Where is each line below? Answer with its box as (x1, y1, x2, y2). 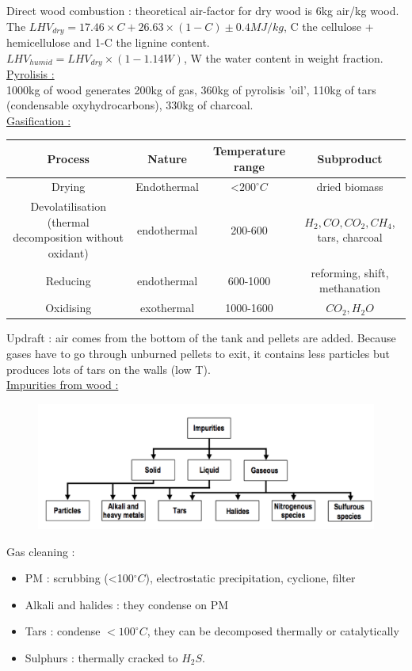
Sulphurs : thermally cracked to (25, 649, 178, 665)
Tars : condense (25, 623, 101, 639)
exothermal (140, 299, 195, 316)
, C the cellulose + (284, 17, 374, 34)
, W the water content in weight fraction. (183, 49, 383, 66)
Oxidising (45, 299, 92, 316)
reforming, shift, (311, 264, 389, 280)
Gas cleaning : (6, 543, 75, 559)
